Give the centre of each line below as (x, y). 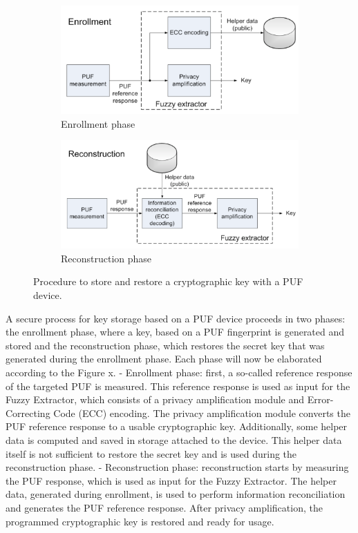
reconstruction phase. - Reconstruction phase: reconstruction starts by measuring (177, 467)
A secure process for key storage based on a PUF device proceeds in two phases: (176, 318)
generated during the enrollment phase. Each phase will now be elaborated (164, 359)
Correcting (28, 413)
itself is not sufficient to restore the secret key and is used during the (151, 453)
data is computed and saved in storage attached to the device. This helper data (174, 440)
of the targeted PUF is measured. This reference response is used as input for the (178, 386)
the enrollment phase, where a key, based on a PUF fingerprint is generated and (175, 332)
